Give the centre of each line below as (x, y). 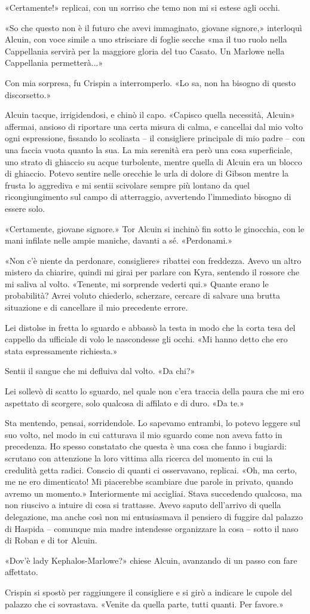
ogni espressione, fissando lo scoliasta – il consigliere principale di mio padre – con (155, 138)
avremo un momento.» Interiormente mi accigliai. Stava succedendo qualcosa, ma (154, 493)
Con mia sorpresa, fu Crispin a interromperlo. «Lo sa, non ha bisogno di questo (151, 82)
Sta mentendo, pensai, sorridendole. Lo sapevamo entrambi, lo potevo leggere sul (153, 423)
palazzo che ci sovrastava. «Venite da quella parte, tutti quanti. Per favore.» (144, 604)
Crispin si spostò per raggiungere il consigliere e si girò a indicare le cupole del (148, 592)
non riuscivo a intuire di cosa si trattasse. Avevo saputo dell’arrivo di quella (143, 505)
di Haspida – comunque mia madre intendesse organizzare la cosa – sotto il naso (152, 528)
